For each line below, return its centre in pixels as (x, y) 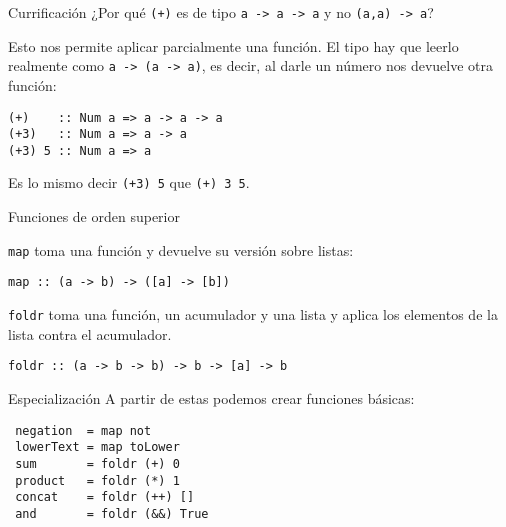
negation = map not (83, 430)
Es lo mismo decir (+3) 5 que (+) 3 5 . (129, 182)
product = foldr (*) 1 (97, 480)
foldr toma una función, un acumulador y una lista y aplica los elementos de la (253, 314)
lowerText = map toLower (97, 447)
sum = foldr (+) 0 (97, 463)
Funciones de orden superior (94, 216)
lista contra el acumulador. (90, 333)
